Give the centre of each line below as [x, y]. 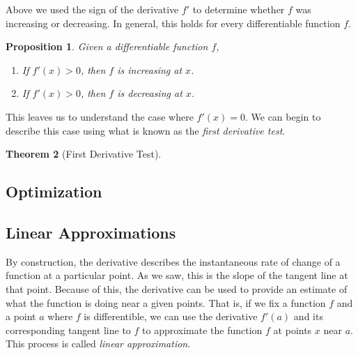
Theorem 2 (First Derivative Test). [84, 154]
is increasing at [150, 69]
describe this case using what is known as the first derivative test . [146, 130]
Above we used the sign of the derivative [92, 9]
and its [308, 316]
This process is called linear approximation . [98, 343]
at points [293, 330]
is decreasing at [150, 93]
